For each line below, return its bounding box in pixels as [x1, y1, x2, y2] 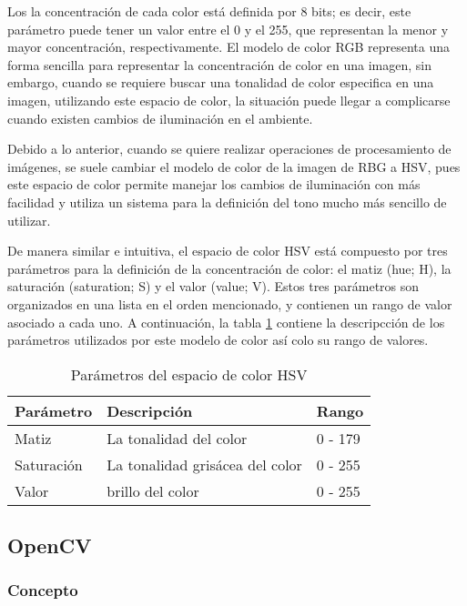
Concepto [7, 579, 78, 601]
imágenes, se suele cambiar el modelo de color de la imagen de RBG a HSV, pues [7, 157, 461, 176]
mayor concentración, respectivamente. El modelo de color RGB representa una [7, 37, 450, 56]
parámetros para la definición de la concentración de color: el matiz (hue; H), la [7, 258, 452, 278]
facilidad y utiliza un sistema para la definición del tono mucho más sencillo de [7, 192, 447, 211]
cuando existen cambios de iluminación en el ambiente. [7, 108, 313, 127]
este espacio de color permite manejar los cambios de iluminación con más [7, 175, 421, 194]
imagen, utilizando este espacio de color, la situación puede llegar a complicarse [7, 90, 451, 109]
